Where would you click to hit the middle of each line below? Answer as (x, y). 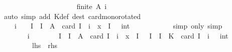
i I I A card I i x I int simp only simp (118, 26)
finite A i (92, 6)
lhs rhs (44, 45)
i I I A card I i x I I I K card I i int (128, 35)
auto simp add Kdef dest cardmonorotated (72, 16)
